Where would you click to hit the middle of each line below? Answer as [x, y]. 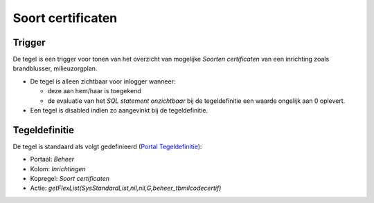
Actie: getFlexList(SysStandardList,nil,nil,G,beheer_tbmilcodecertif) [126, 188]
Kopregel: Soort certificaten [70, 179]
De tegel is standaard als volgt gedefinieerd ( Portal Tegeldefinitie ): [107, 146]
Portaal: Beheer [52, 159]
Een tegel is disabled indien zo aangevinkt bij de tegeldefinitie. [119, 110]
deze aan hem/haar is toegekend [94, 91]
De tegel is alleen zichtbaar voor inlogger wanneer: [103, 81]
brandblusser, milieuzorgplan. [55, 68]
